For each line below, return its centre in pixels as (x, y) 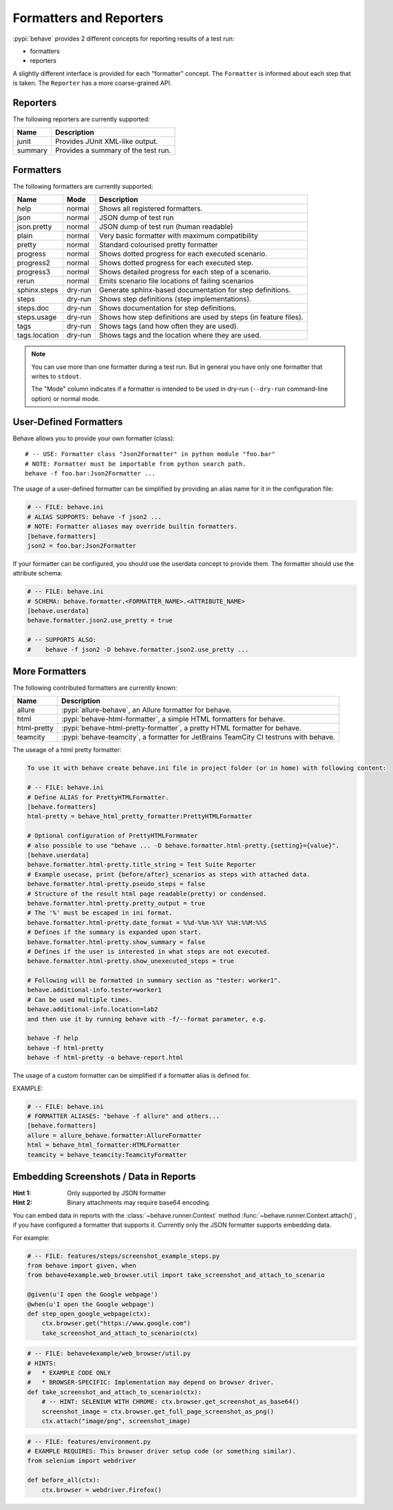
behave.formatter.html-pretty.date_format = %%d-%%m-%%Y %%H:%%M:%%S (147, 922)
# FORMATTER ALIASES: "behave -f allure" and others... (124, 1116)
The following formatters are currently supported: (83, 186)
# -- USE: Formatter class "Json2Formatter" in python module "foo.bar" (150, 454)
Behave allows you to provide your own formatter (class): (94, 438)
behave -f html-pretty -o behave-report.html (105, 1058)
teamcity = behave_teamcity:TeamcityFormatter (107, 1155)
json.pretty (34, 227)
